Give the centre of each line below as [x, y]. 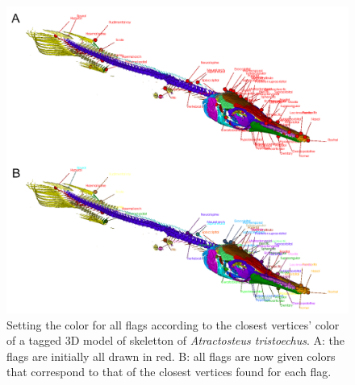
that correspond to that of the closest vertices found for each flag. [169, 372]
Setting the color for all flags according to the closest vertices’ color [173, 324]
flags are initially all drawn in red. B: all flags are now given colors [171, 356]
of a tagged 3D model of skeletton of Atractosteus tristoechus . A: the [176, 340]
